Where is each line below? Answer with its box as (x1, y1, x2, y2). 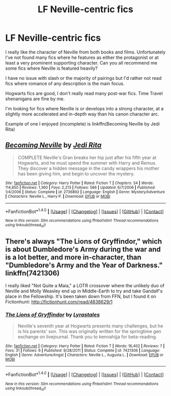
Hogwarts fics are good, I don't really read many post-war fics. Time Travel (5, 90, 163, 96)
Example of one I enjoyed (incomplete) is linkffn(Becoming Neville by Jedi (5, 120, 160, 127)
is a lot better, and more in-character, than (5, 253, 141, 262)
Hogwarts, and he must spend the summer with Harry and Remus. (17, 160, 157, 166)
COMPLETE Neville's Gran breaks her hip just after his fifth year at (17, 154, 157, 161)
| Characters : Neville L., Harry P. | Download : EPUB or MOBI (5, 194, 110, 199)
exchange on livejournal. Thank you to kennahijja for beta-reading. (17, 333, 157, 340)
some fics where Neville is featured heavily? (5, 65, 98, 71)
